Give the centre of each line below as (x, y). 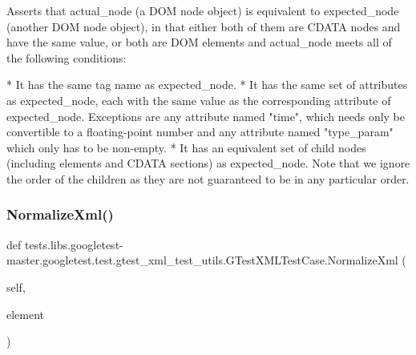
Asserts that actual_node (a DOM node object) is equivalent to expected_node (203, 10)
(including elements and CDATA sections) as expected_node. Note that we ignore (208, 163)
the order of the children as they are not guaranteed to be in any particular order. (208, 178)
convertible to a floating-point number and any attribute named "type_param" (200, 132)
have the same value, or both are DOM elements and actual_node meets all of (199, 42)
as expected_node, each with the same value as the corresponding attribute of (199, 100)
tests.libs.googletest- (74, 244)
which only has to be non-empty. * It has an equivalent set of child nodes (186, 147)
